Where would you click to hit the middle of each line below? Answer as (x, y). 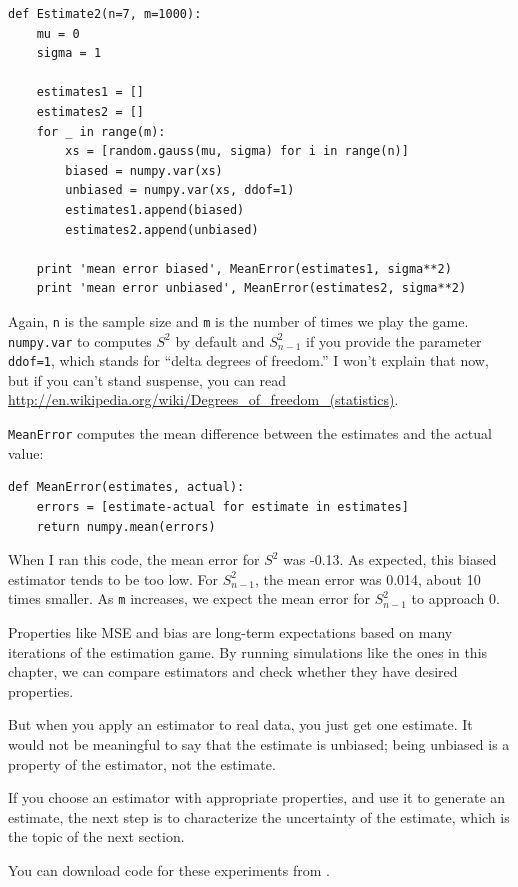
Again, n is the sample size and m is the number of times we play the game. (238, 320)
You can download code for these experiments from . (169, 869)
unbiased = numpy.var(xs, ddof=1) (180, 190)
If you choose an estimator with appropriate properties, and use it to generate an (257, 797)
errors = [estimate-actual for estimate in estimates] (222, 506)
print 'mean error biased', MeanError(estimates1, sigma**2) (244, 268)
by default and (220, 340)
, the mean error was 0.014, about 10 (367, 578)
